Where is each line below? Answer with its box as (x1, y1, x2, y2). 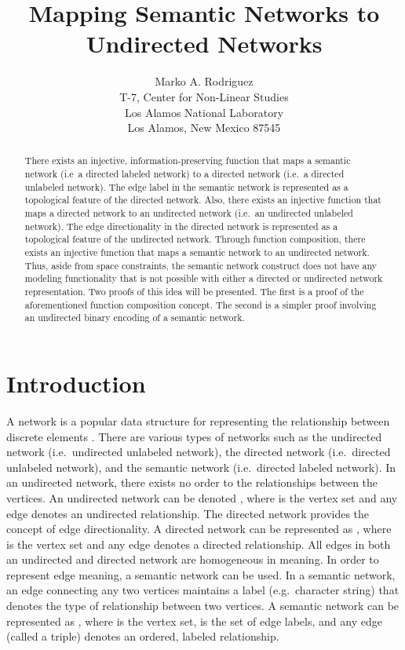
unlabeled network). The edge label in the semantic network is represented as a (24, 180, 348, 193)
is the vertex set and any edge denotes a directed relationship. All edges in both (6, 535, 391, 552)
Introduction (6, 367, 146, 400)
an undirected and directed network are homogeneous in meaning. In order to (6, 551, 379, 568)
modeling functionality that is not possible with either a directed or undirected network (24, 272, 383, 285)
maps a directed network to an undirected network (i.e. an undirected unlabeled (24, 206, 353, 220)
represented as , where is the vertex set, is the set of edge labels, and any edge (6, 612, 382, 629)
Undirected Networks (86, 27, 323, 60)
